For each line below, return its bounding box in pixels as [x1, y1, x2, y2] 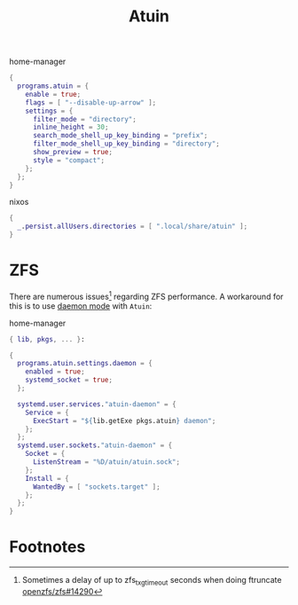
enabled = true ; [25, 367, 86, 376]
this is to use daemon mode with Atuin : [9, 300, 153, 311]
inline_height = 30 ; [32, 122, 109, 132]
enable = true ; [25, 90, 82, 98]
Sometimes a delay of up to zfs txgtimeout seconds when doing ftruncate [21, 575, 282, 587]
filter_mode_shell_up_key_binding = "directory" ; [32, 139, 220, 148]
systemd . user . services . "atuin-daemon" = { [17, 399, 176, 409]
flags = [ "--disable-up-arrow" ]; [25, 98, 157, 107]
